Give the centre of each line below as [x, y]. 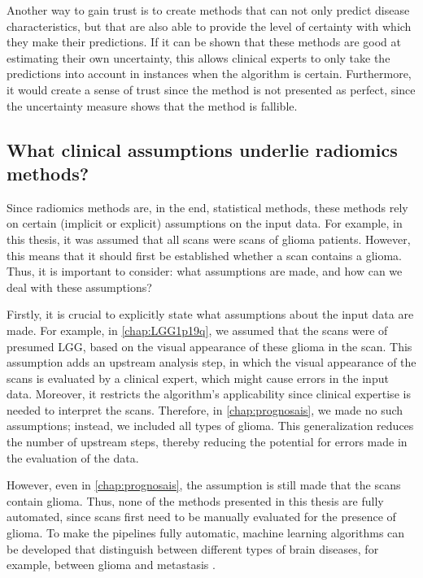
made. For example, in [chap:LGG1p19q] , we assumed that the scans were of [197, 330]
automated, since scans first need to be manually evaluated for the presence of [201, 517]
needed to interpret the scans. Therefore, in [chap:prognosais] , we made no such [205, 409]
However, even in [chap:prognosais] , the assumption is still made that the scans [204, 485]
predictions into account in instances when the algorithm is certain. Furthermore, [209, 74]
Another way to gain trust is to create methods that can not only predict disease [208, 10]
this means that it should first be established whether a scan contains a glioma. [205, 255]
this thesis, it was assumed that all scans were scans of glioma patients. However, [209, 239]
